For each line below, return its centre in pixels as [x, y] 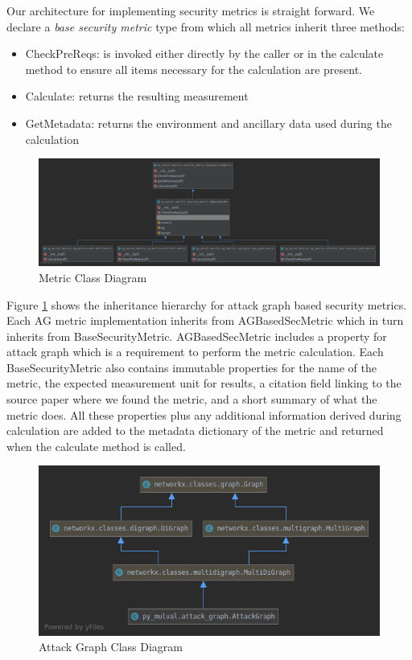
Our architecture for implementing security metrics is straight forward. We [191, 10]
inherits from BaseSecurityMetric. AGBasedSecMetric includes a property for [197, 336]
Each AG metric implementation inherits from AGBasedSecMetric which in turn [205, 320]
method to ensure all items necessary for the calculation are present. [194, 69]
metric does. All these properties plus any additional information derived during [204, 414]
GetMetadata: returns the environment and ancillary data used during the [208, 123]
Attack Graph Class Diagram [111, 647]
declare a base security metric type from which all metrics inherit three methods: [206, 26]
